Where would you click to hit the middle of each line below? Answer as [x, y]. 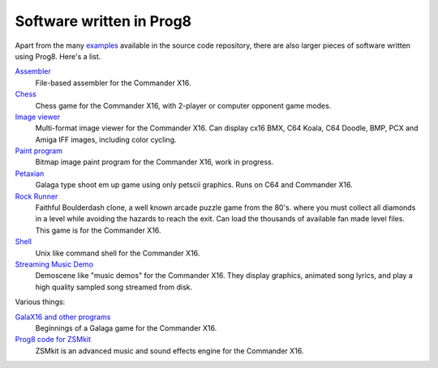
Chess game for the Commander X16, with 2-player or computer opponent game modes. [183, 105]
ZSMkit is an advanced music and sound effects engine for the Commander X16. [170, 351]
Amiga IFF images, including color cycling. [106, 139]
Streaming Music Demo [54, 264]
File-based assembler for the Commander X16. [113, 83]
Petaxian [30, 173]
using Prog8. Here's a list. [58, 56]
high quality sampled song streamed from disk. [114, 287]
